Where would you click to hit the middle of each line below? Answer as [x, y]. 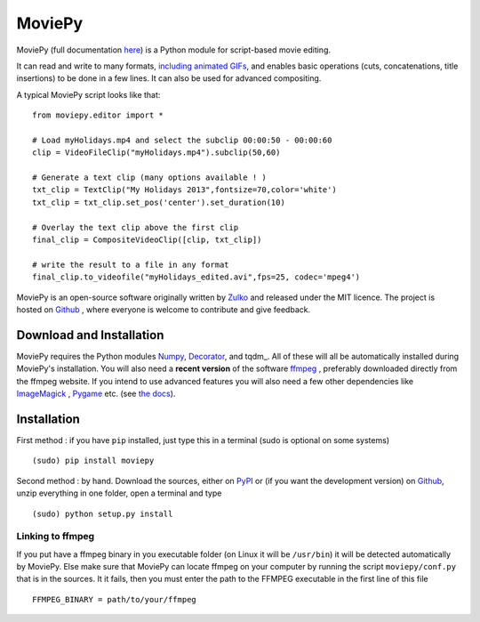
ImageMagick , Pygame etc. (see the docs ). [96, 394]
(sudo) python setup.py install [103, 513]
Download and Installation [90, 335]
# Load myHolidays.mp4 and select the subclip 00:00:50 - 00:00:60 [182, 140]
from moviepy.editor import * [98, 115]
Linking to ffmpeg [56, 537]
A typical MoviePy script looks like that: [88, 94]
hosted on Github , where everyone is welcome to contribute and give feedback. [164, 309]
